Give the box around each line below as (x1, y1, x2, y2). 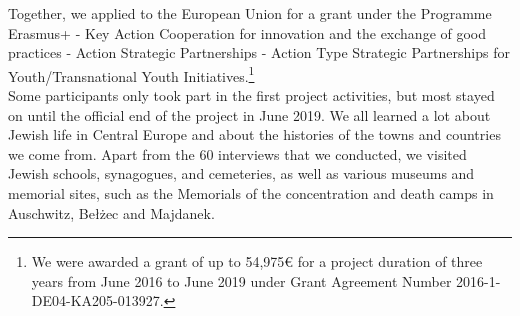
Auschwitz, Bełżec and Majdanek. (8, 202, 215, 223)
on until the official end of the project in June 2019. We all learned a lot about (8, 104, 491, 125)
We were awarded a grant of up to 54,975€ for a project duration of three (31, 251, 483, 272)
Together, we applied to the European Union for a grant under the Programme (8, 3, 492, 23)
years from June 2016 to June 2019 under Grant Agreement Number (31, 270, 452, 291)
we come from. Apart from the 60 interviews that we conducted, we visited (8, 143, 467, 164)
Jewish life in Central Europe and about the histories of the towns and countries (8, 124, 501, 145)
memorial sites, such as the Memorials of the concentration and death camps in (8, 183, 494, 203)
